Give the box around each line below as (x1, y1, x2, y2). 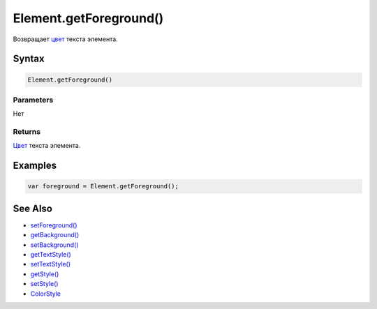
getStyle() (30, 269, 59, 278)
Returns (13, 127, 41, 137)
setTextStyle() (30, 260, 71, 269)
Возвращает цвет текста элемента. (13, 35, 118, 43)
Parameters (13, 95, 54, 105)
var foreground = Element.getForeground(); (27, 182, 179, 190)
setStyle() (30, 280, 59, 288)
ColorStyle (30, 289, 61, 298)
